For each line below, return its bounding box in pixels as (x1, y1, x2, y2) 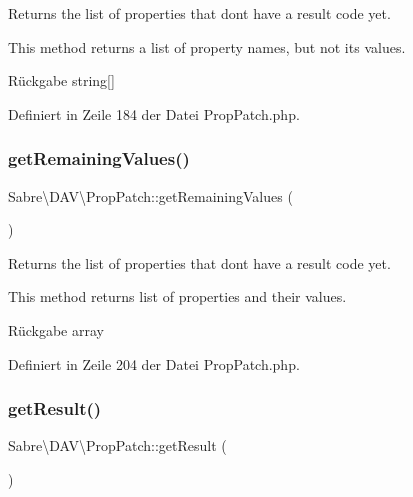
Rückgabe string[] (8, 70, 115, 91)
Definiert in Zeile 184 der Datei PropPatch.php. (8, 103, 300, 124)
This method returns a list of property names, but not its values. (8, 36, 406, 57)
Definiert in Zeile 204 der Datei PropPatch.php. (8, 353, 300, 374)
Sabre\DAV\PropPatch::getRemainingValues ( (8, 185, 293, 206)
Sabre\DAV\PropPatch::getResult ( (8, 435, 227, 456)
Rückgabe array (8, 319, 104, 340)
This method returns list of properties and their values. (8, 286, 347, 307)
